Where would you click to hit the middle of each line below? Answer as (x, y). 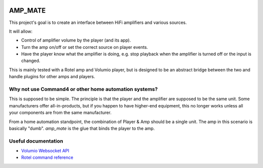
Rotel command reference (47, 157)
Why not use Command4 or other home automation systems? (83, 89)
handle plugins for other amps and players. (52, 77)
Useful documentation (36, 141)
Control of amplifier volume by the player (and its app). (76, 40)
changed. (31, 61)
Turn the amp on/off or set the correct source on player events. (85, 47)
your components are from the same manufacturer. (60, 113)
